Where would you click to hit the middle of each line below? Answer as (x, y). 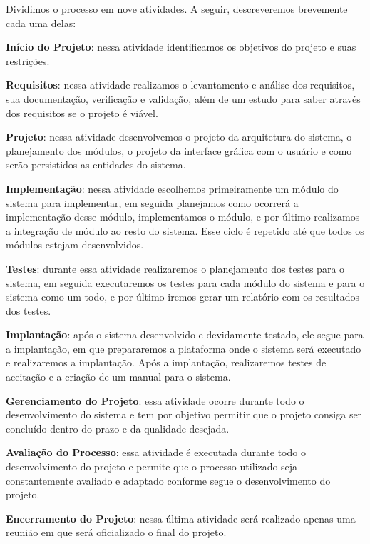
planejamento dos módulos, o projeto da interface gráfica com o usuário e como (179, 150)
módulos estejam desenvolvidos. (75, 245)
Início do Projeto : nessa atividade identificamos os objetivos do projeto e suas (181, 47)
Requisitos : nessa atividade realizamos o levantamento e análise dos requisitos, (180, 85)
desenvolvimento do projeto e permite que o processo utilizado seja (152, 467)
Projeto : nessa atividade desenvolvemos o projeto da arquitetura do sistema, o (179, 137)
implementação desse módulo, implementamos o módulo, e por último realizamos (183, 217)
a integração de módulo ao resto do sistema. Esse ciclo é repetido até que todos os (185, 230)
